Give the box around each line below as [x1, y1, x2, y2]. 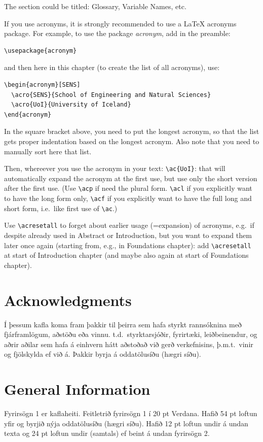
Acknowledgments [4, 289, 132, 310]
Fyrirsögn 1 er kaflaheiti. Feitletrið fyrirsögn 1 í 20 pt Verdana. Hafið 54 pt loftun [4, 408, 257, 419]
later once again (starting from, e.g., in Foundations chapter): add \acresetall [4, 240, 251, 250]
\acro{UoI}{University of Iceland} [11, 101, 131, 109]
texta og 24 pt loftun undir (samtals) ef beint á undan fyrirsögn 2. [4, 428, 210, 438]
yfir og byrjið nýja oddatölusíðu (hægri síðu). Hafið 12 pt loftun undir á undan [4, 418, 248, 428]
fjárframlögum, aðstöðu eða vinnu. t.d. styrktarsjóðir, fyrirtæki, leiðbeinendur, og [4, 329, 257, 339]
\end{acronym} [4, 111, 52, 118]
